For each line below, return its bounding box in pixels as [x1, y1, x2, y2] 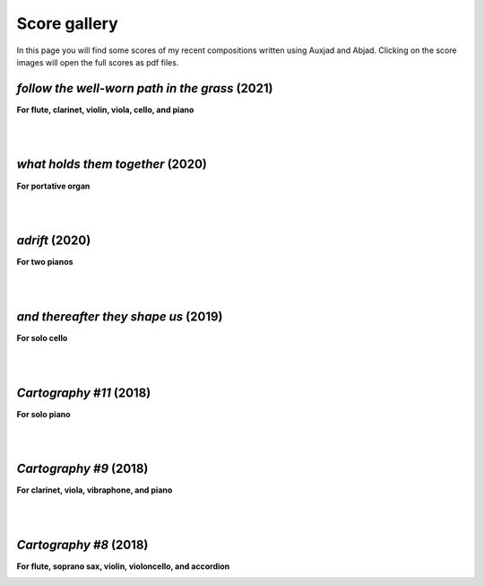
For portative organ [16, 180, 91, 191]
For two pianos [16, 257, 73, 267]
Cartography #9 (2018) [16, 461, 149, 477]
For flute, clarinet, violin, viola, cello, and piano [16, 104, 194, 115]
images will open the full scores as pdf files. [16, 57, 179, 67]
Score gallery [16, 13, 118, 33]
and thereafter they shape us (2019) [16, 309, 223, 324]
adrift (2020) [16, 233, 91, 249]
